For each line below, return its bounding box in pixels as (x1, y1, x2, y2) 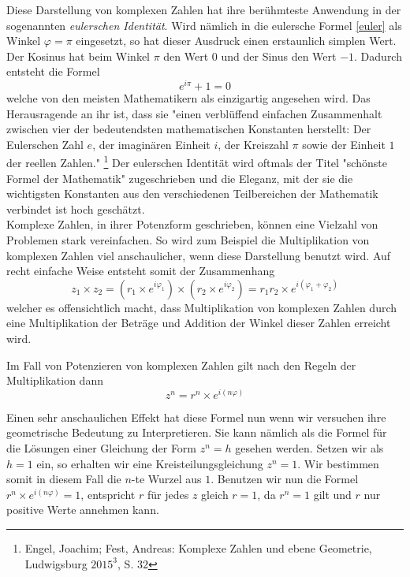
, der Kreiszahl (218, 136, 289, 152)
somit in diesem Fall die (6, 471, 121, 487)
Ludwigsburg (24, 555, 88, 571)
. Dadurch (354, 47, 402, 64)
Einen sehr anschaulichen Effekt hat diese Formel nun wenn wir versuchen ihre (6, 408, 386, 425)
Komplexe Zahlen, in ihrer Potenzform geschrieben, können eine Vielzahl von (6, 216, 378, 233)
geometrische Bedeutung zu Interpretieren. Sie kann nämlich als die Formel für (6, 424, 387, 441)
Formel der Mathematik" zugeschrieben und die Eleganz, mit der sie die (6, 169, 353, 186)
